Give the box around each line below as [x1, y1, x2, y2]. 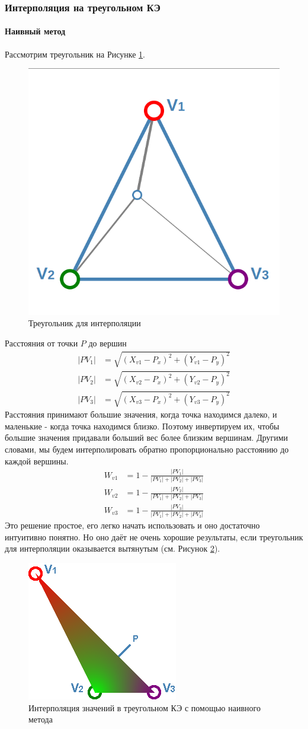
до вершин [88, 336, 127, 349]
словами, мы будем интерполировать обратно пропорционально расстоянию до [5, 443, 289, 456]
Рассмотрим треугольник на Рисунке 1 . [5, 47, 145, 60]
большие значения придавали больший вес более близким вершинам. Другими [5, 431, 288, 444]
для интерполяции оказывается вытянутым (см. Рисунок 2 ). [5, 542, 220, 555]
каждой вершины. [5, 454, 69, 467]
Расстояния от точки [5, 336, 78, 349]
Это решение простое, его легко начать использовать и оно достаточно [5, 519, 260, 531]
